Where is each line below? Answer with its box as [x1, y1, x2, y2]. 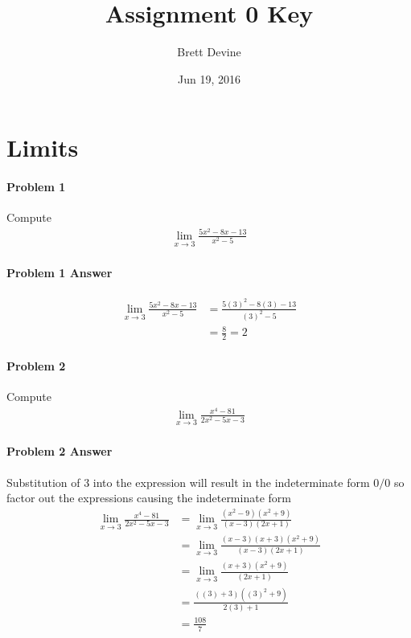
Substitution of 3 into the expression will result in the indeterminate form [6, 473, 370, 490]
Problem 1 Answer [6, 264, 113, 280]
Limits [6, 131, 79, 164]
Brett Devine [177, 43, 241, 60]
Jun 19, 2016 [178, 70, 240, 87]
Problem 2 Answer [6, 443, 113, 460]
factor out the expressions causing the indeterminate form [6, 489, 291, 506]
